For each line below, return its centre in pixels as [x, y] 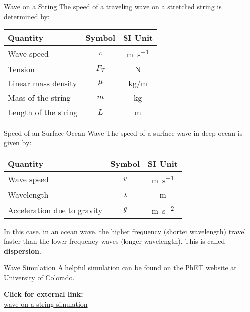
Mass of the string [39, 97]
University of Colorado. [39, 277]
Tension [21, 69]
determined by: [27, 16]
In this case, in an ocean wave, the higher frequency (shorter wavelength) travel [125, 231]
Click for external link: [44, 294]
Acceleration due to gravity [55, 210]
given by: [18, 142]
